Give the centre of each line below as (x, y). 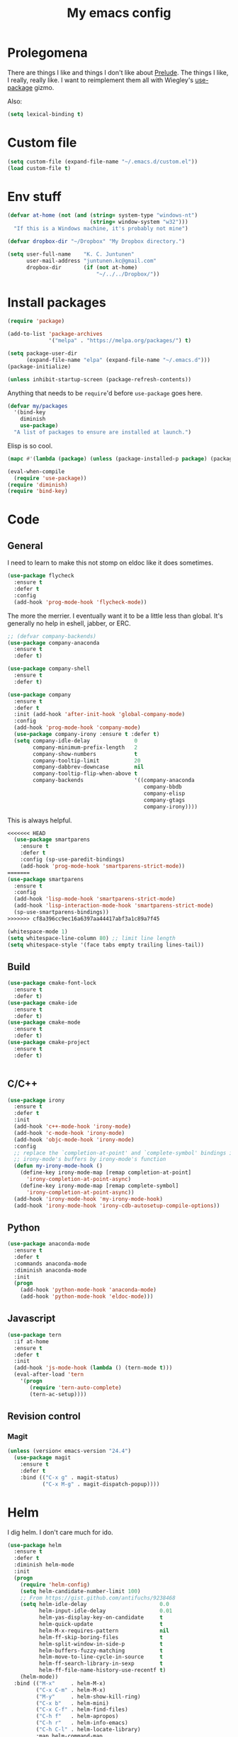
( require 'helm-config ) (55, 1585)
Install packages (57, 302)
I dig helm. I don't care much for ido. (60, 1532)
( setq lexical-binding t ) (45, 114)
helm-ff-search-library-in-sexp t (101, 1664)
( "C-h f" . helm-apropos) (77, 1716)
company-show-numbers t (85, 754)
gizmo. (44, 87)
